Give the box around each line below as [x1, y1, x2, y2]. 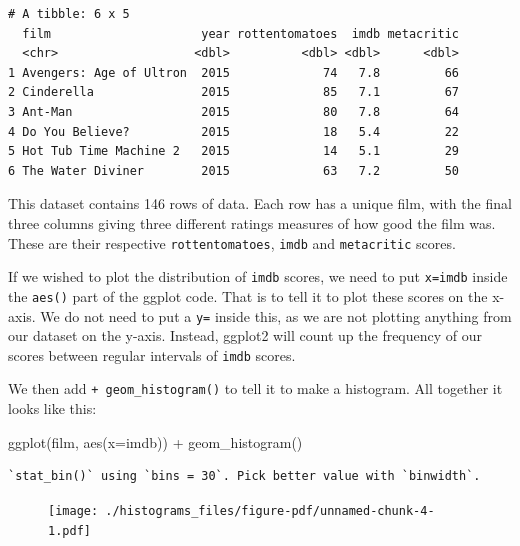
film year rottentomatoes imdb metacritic [22, 26, 460, 41]
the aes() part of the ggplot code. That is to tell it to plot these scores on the [8, 285, 488, 306]
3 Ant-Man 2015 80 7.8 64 [8, 104, 460, 119]
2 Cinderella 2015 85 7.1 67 [8, 85, 460, 100]
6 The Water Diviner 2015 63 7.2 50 [8, 163, 460, 178]
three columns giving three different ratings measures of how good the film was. [8, 212, 496, 233]
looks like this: [8, 398, 97, 419]
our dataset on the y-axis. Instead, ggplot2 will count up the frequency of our [8, 325, 483, 346]
